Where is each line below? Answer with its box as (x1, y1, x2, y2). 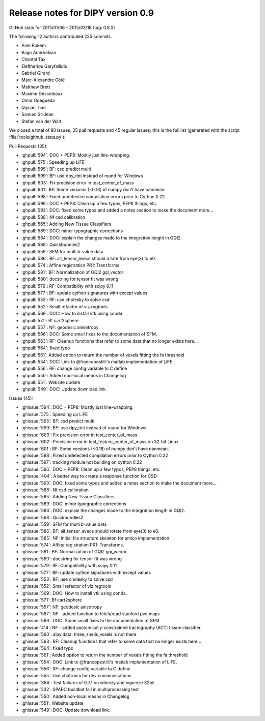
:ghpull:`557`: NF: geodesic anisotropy (21, 324, 99, 330)
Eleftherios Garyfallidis (21, 63, 67, 69)
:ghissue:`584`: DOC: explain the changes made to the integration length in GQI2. (21, 508, 185, 513)
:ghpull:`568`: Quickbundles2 (21, 241, 80, 248)
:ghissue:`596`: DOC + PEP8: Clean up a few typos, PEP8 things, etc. (21, 466, 161, 472)
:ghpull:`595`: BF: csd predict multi (21, 166, 91, 172)
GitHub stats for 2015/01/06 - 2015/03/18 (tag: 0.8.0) (9, 25, 115, 30)
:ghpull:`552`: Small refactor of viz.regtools (21, 303, 108, 309)
